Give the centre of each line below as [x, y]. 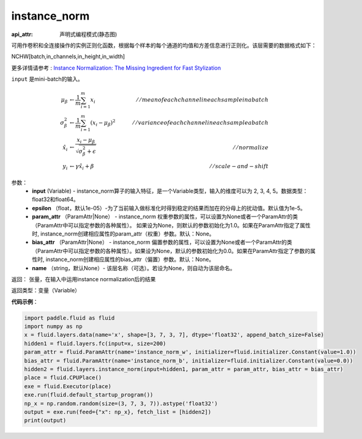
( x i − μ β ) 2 [103, 123]
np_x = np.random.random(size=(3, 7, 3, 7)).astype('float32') [121, 403]
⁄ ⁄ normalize [251, 147]
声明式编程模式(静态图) [88, 34]
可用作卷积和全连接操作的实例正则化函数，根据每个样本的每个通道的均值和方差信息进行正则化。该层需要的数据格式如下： [164, 45]
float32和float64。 [56, 199]
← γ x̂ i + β [82, 167]
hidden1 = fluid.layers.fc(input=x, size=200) [95, 343]
